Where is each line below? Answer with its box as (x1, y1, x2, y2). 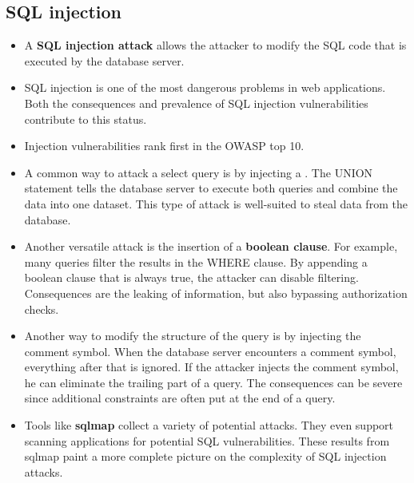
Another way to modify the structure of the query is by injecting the (24, 327, 361, 344)
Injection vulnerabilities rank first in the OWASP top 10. (24, 137, 305, 154)
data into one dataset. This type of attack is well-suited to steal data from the (24, 195, 408, 212)
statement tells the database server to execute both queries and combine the (24, 180, 398, 196)
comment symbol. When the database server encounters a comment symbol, (24, 342, 396, 359)
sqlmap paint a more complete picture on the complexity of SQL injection (24, 448, 387, 465)
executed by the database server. (24, 52, 185, 69)
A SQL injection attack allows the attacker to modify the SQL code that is (24, 37, 407, 53)
